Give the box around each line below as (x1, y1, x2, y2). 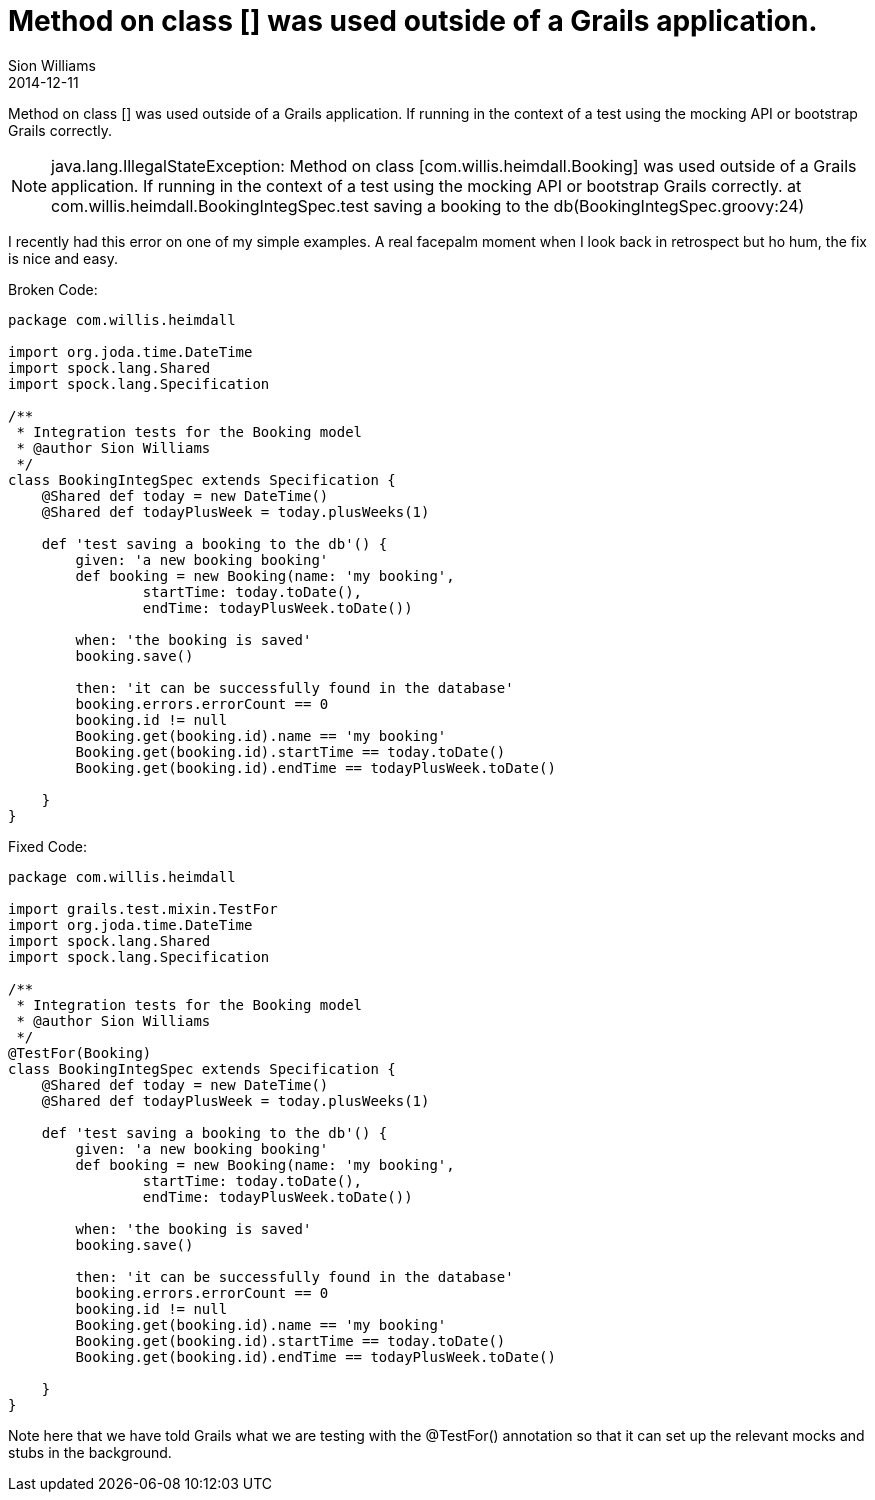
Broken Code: (8, 280, 98, 298)
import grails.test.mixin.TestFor (8, 900, 278, 917)
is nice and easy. (8, 249, 118, 267)
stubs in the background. (8, 1443, 172, 1461)
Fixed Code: (8, 837, 88, 855)
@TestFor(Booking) (8, 1044, 152, 1061)
